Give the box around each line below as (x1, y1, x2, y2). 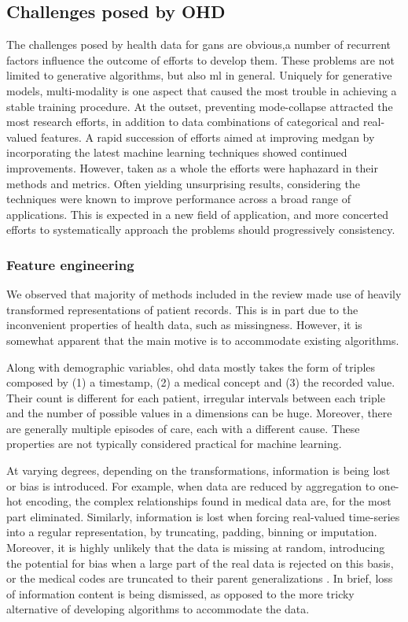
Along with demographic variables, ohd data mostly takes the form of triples (6, 358, 376, 375)
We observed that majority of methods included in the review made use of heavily (6, 286, 402, 302)
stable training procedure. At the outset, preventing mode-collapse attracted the (6, 98, 393, 114)
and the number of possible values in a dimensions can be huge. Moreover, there (6, 405, 392, 421)
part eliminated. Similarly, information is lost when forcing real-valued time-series (6, 508, 400, 524)
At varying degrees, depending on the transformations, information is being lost (6, 462, 391, 479)
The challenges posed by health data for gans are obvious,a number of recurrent (6, 36, 391, 53)
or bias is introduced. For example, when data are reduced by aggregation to (6, 477, 376, 494)
